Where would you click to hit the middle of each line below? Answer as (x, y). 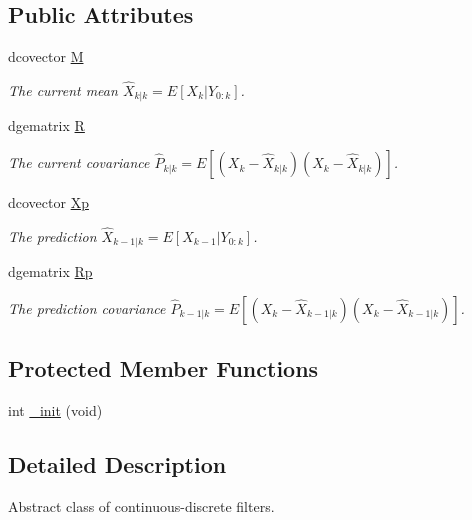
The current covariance (79, 162)
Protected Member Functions (163, 368)
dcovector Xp (48, 202)
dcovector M (46, 56)
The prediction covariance (87, 307)
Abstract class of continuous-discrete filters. (141, 505)
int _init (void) (55, 410)
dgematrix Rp (50, 271)
